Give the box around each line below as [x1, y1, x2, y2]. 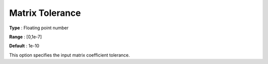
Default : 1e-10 [9, 43, 40, 49]
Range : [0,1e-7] [9, 34, 42, 40]
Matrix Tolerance [9, 7, 81, 18]
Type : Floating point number [9, 25, 69, 31]
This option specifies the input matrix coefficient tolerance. [9, 52, 130, 58]
